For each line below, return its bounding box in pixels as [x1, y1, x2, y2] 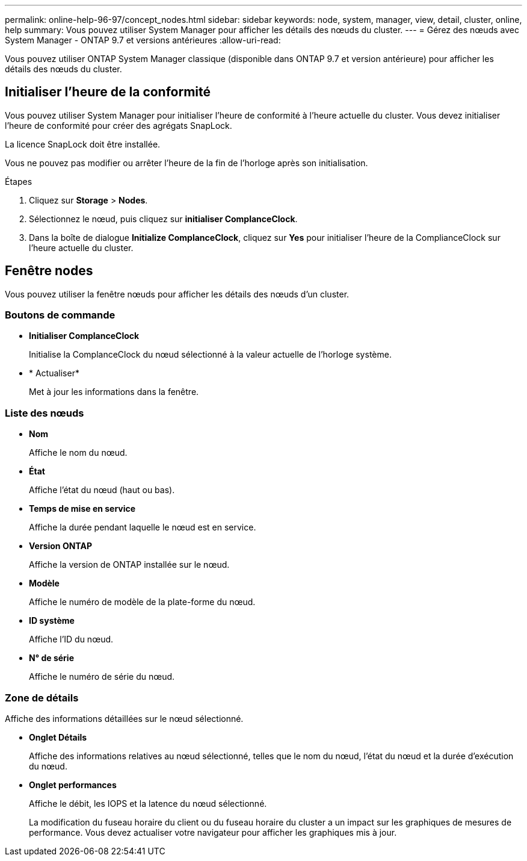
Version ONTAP [29, 541, 92, 552]
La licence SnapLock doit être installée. [5, 138, 161, 149]
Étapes [5, 176, 32, 187]
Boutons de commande [5, 309, 116, 322]
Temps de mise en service [29, 503, 136, 514]
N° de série [29, 653, 74, 664]
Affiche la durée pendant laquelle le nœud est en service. [29, 522, 256, 533]
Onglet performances [29, 779, 117, 790]
